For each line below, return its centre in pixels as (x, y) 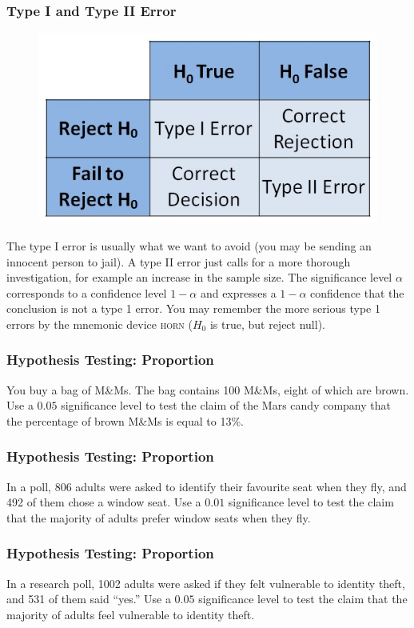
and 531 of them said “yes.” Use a (89, 599)
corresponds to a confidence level (87, 292)
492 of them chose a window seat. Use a (104, 502)
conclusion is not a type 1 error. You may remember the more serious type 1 (193, 308)
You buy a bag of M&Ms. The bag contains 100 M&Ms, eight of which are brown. (208, 389)
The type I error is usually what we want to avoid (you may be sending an (189, 245)
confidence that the (357, 292)
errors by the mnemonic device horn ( (100, 324)
